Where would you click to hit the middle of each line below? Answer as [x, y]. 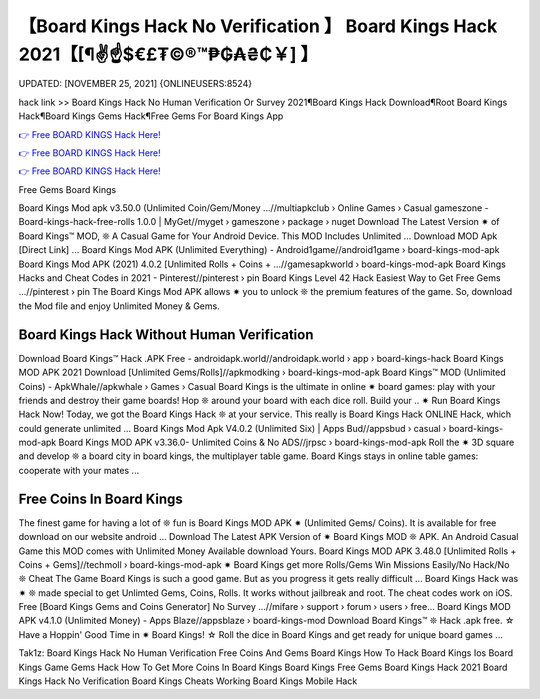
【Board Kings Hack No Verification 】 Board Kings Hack [258, 26]
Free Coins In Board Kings [101, 498]
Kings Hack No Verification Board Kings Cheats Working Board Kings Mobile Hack [188, 681]
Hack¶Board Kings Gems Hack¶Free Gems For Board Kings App [151, 116]
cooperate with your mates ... [79, 470]
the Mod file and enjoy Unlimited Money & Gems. [119, 306]
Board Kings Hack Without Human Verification [166, 334]
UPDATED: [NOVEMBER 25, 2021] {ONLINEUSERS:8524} [135, 84]
